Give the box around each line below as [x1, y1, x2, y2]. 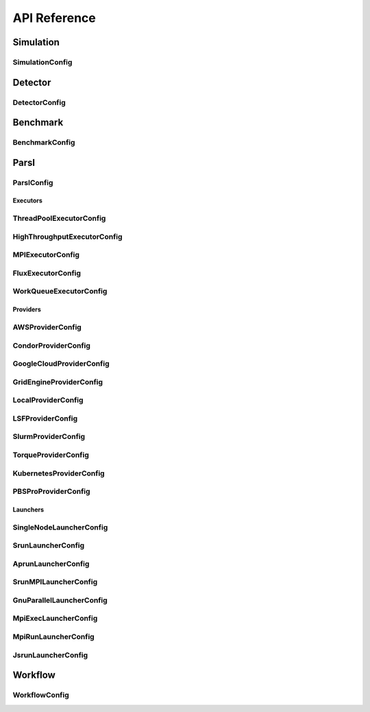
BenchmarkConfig [12, 138, 75, 147]
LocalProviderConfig [12, 395, 84, 405]
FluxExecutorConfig [12, 268, 82, 278]
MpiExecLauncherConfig [12, 614, 98, 624]
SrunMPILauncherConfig [12, 577, 98, 586]
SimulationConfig [12, 57, 73, 67]
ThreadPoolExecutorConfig [12, 213, 106, 223]
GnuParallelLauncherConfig [12, 595, 108, 605]
